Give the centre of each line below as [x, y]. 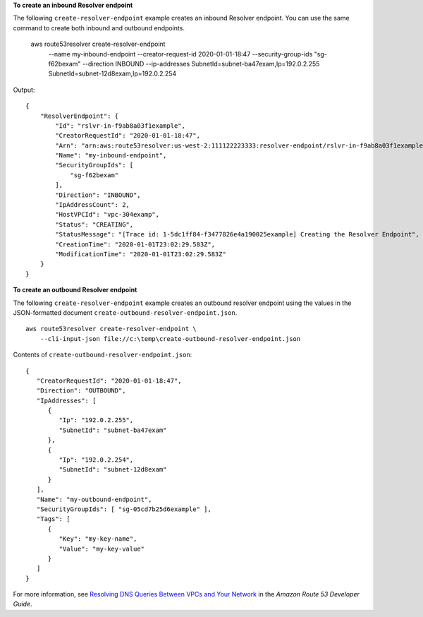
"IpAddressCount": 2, [93, 205]
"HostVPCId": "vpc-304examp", [108, 215]
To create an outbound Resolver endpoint [75, 290]
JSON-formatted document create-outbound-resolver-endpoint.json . [125, 312]
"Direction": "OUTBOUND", [81, 391]
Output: [24, 90]
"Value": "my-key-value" [102, 549]
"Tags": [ [53, 519]
